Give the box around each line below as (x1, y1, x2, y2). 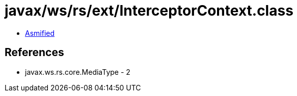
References (5, 46, 64, 59)
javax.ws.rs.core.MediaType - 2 (25, 67, 130, 76)
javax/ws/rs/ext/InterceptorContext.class (5, 2, 293, 19)
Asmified (25, 28, 55, 37)
